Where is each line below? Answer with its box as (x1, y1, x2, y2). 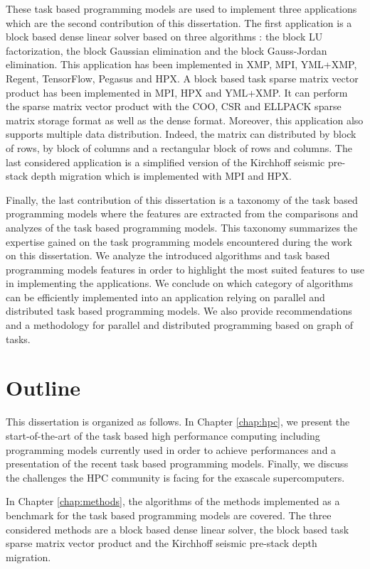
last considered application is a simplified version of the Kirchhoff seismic (6, 154, 325, 169)
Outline (6, 373, 81, 402)
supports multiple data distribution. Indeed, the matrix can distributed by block (6, 126, 356, 141)
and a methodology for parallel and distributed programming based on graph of (6, 318, 354, 332)
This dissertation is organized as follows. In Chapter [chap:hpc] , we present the (6, 414, 350, 429)
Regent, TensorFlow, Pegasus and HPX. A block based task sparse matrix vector (6, 70, 359, 85)
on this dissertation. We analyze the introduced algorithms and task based (6, 248, 330, 263)
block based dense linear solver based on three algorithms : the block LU (6, 29, 323, 44)
